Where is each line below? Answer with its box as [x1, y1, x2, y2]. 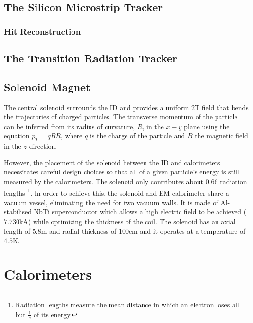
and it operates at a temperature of [140, 226, 246, 236]
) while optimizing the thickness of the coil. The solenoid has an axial [28, 216, 235, 226]
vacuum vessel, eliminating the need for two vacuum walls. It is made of [4, 197, 218, 207]
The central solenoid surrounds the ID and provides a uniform [4, 102, 189, 112]
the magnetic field [195, 131, 248, 141]
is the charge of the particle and [90, 131, 185, 141]
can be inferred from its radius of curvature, [4, 121, 135, 131]
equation [4, 131, 30, 141]
